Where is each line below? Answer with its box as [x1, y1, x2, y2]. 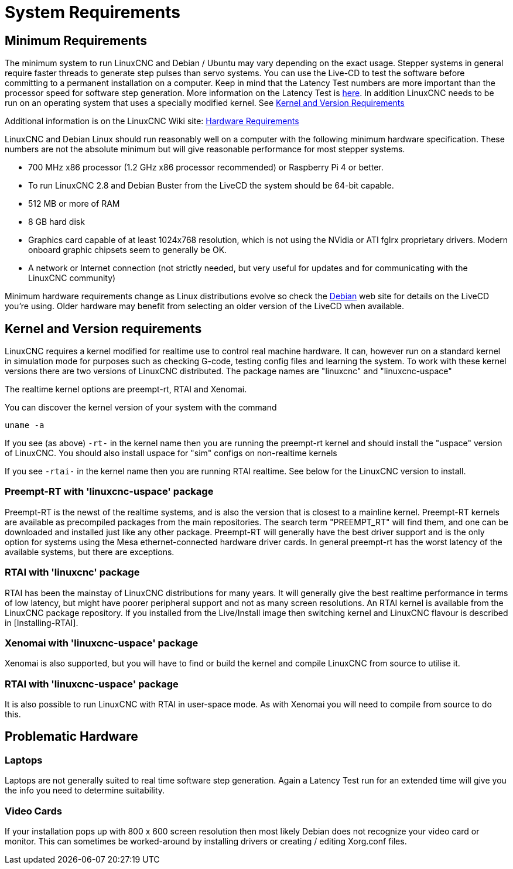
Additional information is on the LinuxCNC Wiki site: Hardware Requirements [5, 116, 299, 126]
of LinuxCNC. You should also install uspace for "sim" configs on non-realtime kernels [5, 448, 337, 459]
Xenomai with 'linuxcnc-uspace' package [5, 637, 199, 649]
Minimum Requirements [5, 33, 148, 48]
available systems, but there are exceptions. [5, 546, 175, 557]
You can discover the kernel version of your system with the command [5, 402, 277, 413]
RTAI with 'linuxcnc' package [5, 566, 140, 579]
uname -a [5, 420, 45, 430]
